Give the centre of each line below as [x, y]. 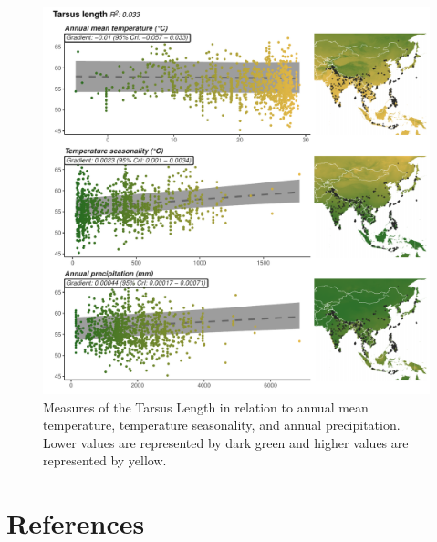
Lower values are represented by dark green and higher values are [226, 442]
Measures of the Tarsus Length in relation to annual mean [206, 406]
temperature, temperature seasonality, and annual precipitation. [222, 425]
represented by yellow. [105, 460]
